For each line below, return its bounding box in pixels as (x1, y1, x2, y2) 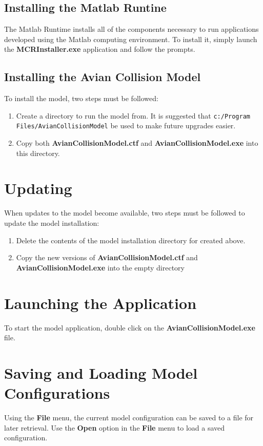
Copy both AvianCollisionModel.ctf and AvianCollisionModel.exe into (16, 138, 258, 148)
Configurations (4, 382, 110, 403)
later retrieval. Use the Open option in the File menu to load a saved (4, 422, 225, 433)
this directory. (16, 147, 60, 158)
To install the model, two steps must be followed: (4, 93, 158, 104)
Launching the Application (4, 292, 197, 313)
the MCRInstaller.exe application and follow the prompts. (4, 44, 195, 54)
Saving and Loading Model (4, 362, 198, 383)
